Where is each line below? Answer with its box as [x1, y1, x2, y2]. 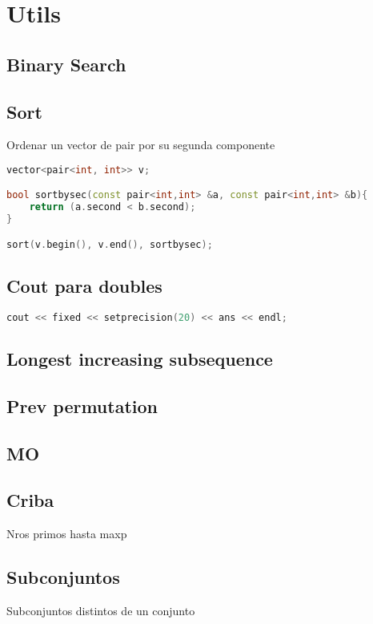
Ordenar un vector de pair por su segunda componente [6, 136, 275, 153]
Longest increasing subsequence [6, 346, 273, 371]
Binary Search [6, 51, 126, 76]
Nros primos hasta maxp [6, 525, 127, 542]
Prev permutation [6, 393, 158, 418]
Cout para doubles [6, 274, 162, 298]
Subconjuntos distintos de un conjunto [6, 602, 195, 619]
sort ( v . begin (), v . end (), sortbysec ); [6, 238, 213, 250]
